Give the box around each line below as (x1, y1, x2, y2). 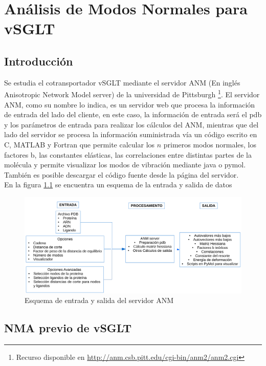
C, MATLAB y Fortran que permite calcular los (4, 139, 155, 149)
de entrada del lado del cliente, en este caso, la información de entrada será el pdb (4, 109, 262, 120)
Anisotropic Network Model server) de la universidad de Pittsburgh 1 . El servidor (4, 88, 260, 100)
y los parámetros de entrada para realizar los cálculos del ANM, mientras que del (4, 119, 259, 130)
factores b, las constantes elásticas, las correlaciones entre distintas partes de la (4, 149, 252, 160)
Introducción (4, 53, 73, 69)
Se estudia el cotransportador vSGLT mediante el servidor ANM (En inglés (4, 77, 240, 88)
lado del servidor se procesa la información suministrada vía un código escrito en (4, 129, 257, 140)
